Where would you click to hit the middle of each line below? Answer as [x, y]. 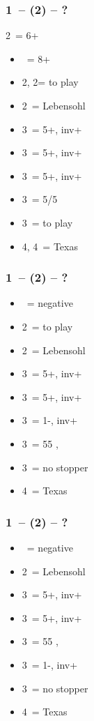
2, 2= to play [50, 82]
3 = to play [47, 222]
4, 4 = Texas [50, 246]
